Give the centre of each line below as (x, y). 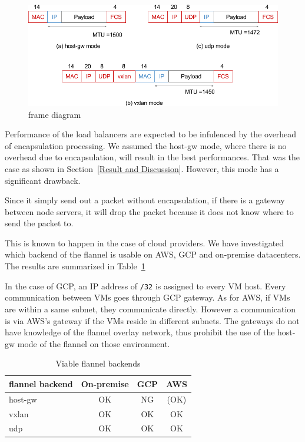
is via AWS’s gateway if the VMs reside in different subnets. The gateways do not (152, 320)
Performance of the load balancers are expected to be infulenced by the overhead (151, 134)
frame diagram (55, 114)
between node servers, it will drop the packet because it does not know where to (149, 211)
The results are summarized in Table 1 (75, 266)
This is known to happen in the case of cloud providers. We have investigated (145, 243)
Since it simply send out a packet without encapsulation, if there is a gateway (145, 200)
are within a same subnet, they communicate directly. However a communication (150, 309)
